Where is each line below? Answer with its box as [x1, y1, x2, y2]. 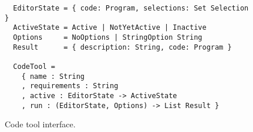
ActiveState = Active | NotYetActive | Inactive [13, 23, 207, 32]
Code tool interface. [5, 118, 76, 130]
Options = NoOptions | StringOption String [13, 33, 203, 41]
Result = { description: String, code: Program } [13, 43, 232, 51]
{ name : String [21, 72, 85, 81]
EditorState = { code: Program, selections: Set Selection [13, 4, 249, 12]
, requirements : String [21, 82, 119, 91]
